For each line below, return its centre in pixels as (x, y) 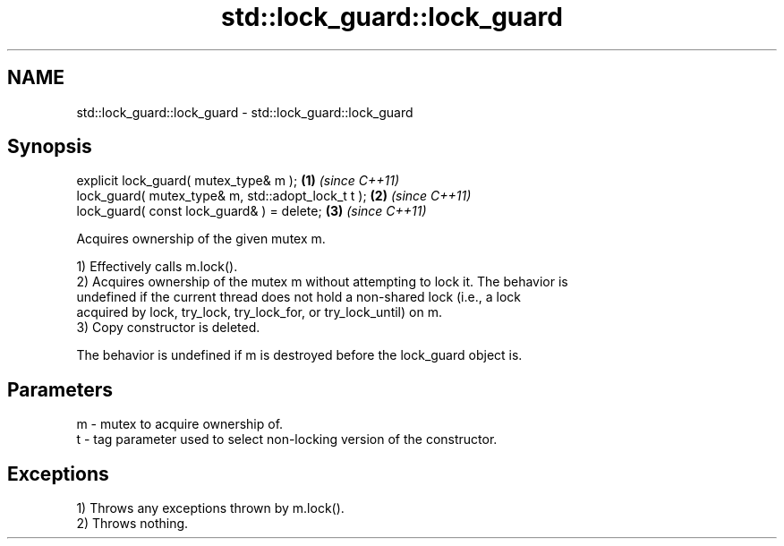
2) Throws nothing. (132, 524)
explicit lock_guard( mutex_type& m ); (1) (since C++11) (238, 181)
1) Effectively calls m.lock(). (157, 267)
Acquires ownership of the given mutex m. (201, 239)
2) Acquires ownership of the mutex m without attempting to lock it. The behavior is (322, 282)
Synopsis (50, 147)
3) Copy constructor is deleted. (168, 328)
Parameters (60, 389)
